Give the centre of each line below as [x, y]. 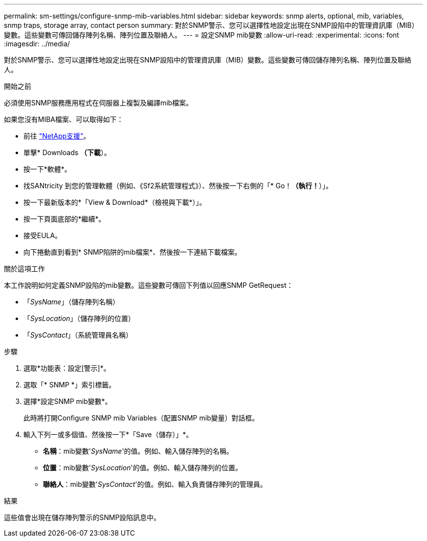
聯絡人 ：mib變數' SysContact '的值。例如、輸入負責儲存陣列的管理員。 [155, 484]
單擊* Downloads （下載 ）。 [67, 152]
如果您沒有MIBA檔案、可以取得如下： [64, 119]
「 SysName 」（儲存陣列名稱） [71, 302]
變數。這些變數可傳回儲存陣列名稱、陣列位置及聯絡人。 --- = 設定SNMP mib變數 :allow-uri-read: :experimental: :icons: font [202, 35]
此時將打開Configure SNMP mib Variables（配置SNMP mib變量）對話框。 [141, 418]
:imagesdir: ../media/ [37, 44]
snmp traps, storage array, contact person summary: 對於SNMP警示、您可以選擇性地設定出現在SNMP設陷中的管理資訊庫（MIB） [211, 25]
